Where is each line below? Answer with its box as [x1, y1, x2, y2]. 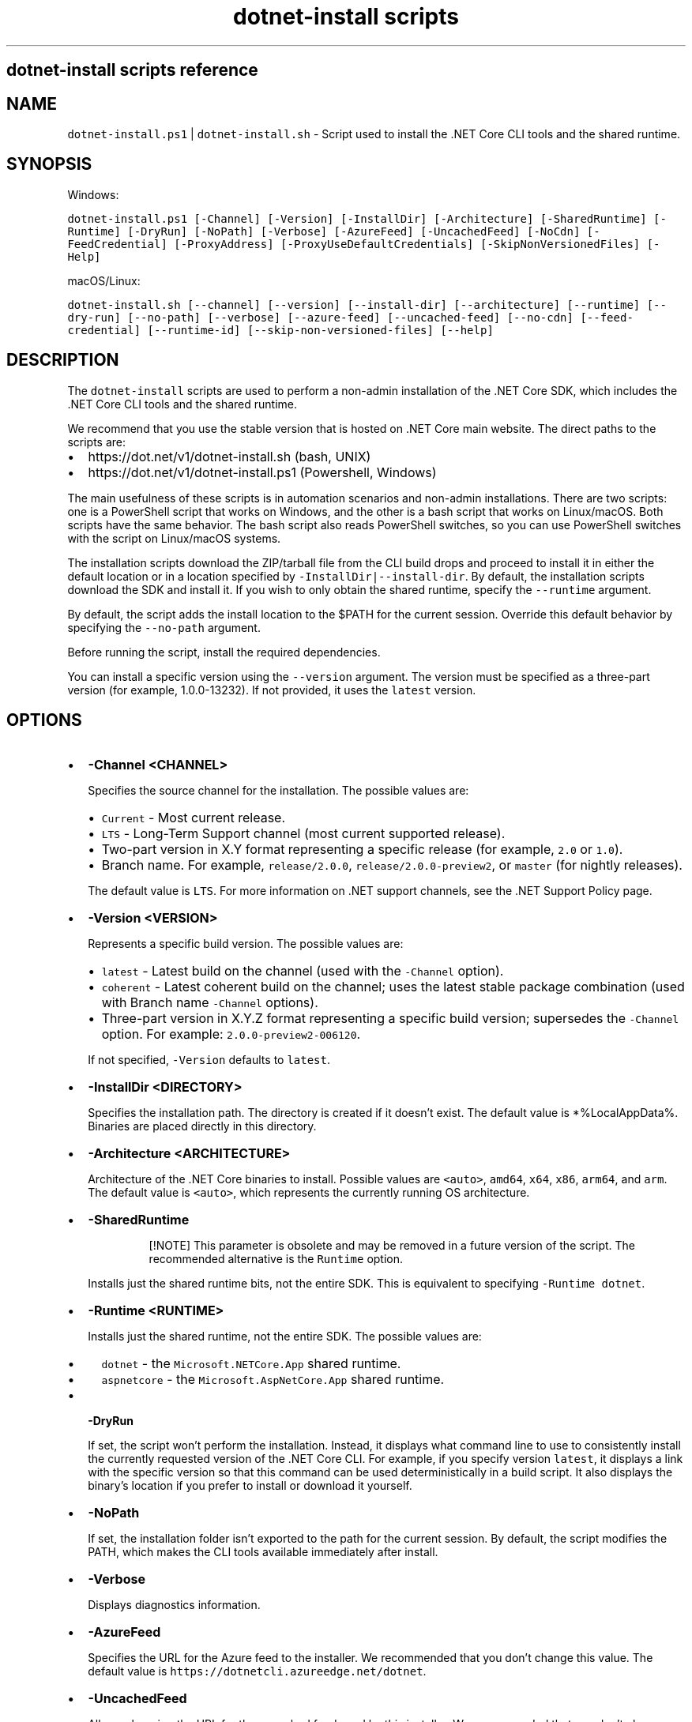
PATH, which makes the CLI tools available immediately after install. [88, 1544, 438, 1558]
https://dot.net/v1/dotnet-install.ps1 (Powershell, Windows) [88, 464, 437, 480]
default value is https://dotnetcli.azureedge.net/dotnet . [88, 1664, 427, 1678]
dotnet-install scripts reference [6, 60, 258, 81]
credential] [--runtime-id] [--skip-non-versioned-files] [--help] [67, 323, 494, 337]
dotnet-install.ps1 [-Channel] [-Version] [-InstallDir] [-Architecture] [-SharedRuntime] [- [67, 212, 667, 225]
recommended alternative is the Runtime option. [149, 1251, 404, 1265]
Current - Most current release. [101, 809, 286, 825]
